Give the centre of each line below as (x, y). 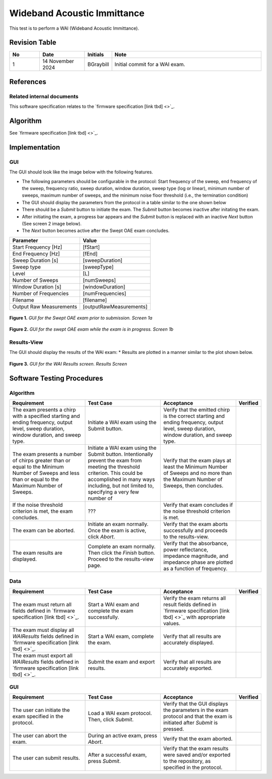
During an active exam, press (122, 736)
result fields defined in (190, 604)
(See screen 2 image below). (52, 224)
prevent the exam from (115, 460)
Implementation (35, 147)
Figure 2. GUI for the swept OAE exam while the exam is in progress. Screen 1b (91, 329)
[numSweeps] (99, 280)
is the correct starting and (194, 416)
